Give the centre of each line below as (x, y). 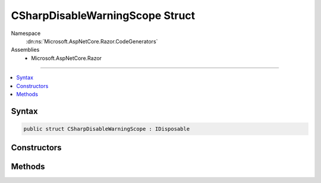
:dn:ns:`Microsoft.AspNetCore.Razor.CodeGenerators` (92, 41)
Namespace (26, 33)
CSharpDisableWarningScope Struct (103, 15)
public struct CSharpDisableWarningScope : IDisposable (107, 129)
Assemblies (25, 50)
